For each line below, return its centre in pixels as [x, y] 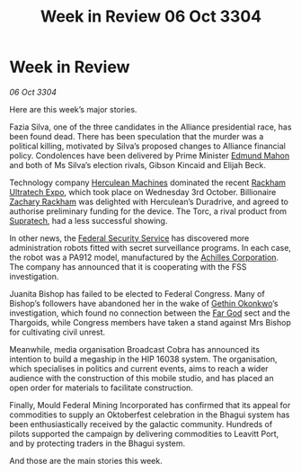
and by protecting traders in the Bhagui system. [97, 443]
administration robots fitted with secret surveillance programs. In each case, [150, 247]
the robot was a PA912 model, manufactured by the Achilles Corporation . [144, 257]
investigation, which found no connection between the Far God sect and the [150, 313]
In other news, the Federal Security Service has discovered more [129, 238]
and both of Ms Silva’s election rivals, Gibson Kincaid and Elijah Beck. [138, 165]
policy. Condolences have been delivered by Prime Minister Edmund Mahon [150, 156]
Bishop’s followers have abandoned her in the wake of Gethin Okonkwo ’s [144, 303]
